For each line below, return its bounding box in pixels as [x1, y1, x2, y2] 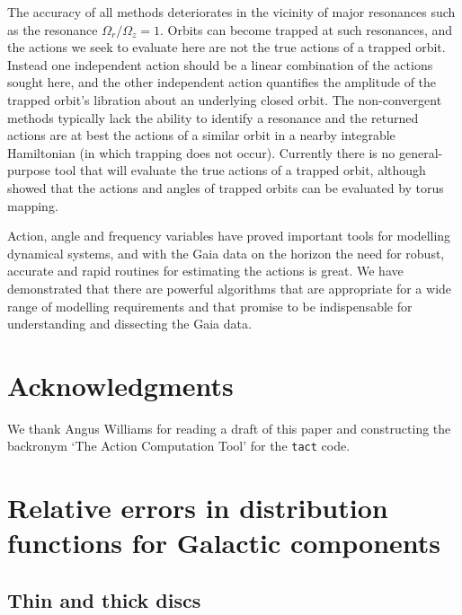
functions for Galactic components [7, 524, 441, 561]
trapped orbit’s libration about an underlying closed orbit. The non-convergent [7, 90, 442, 109]
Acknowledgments [7, 366, 234, 403]
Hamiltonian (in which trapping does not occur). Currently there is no [7, 143, 395, 162]
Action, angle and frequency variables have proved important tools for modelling [7, 226, 451, 245]
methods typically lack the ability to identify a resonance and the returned [7, 108, 419, 127]
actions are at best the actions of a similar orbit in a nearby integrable [7, 126, 395, 145]
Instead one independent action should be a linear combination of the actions [7, 55, 433, 74]
